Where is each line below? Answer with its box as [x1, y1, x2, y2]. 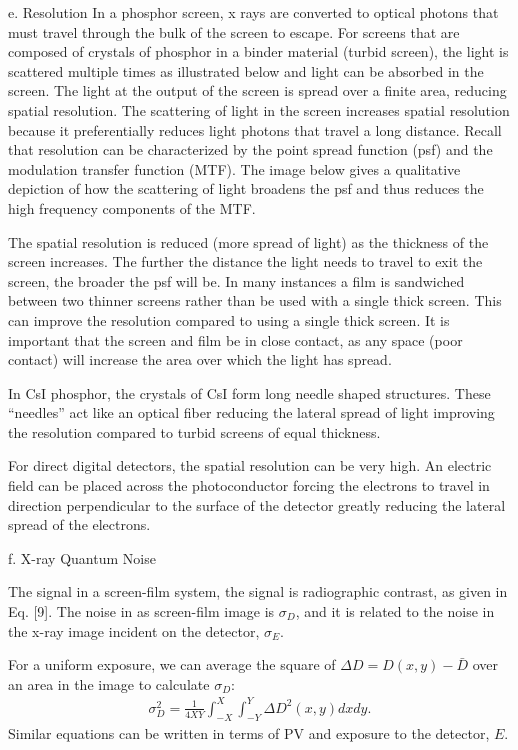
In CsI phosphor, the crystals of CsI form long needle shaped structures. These [8, 382, 491, 403]
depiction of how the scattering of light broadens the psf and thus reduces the [8, 178, 484, 199]
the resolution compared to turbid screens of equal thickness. [8, 421, 381, 442]
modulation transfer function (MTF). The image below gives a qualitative [8, 158, 461, 179]
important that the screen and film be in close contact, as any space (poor [8, 329, 463, 350]
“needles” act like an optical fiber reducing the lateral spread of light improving [8, 402, 495, 423]
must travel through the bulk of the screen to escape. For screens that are [8, 21, 460, 42]
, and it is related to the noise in [295, 601, 495, 622]
